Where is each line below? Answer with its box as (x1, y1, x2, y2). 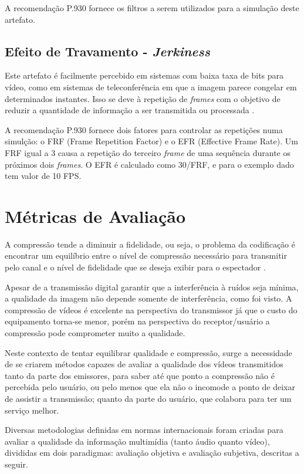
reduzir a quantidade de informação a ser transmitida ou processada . (5, 104, 255, 116)
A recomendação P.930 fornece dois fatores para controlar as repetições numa (5, 123, 283, 136)
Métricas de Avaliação (5, 204, 186, 228)
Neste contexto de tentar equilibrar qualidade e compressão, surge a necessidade (5, 346, 292, 358)
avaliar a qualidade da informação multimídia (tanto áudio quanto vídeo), (5, 435, 270, 447)
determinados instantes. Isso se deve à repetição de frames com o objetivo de (5, 92, 281, 104)
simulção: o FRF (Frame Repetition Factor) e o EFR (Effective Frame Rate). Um (5, 135, 298, 147)
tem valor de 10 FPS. (5, 170, 82, 182)
